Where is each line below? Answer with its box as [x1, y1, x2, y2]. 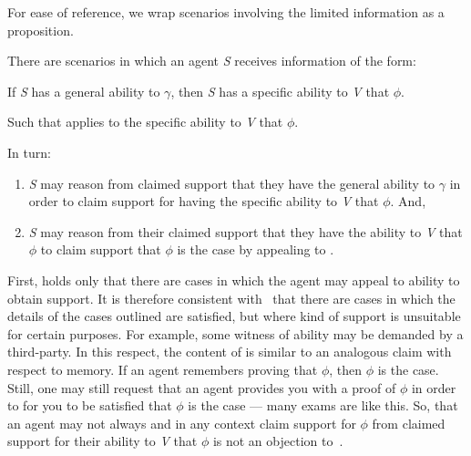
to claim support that [40, 240, 161, 259]
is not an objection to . [212, 431, 343, 451]
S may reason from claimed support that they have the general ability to [28, 173, 435, 192]
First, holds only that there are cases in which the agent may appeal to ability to [7, 270, 460, 289]
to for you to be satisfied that [7, 396, 172, 415]
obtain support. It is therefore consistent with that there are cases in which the [7, 288, 456, 307]
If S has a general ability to [7, 81, 160, 100]
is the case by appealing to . [177, 240, 334, 259]
